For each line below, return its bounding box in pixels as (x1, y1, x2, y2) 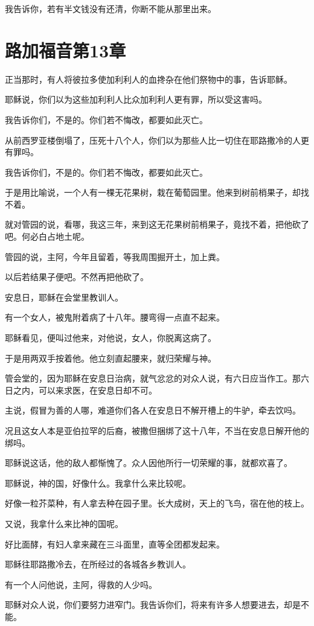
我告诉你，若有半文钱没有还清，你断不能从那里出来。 (5, 2, 216, 14)
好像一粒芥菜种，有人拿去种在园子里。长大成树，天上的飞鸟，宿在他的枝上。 (5, 497, 309, 509)
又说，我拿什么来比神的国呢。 (5, 517, 123, 529)
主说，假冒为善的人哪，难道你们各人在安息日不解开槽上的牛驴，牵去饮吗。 (5, 404, 301, 417)
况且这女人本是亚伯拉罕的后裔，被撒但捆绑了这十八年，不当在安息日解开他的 (5, 424, 309, 436)
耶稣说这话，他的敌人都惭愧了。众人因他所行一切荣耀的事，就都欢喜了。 (5, 456, 292, 469)
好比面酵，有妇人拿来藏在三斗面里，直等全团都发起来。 (5, 537, 225, 550)
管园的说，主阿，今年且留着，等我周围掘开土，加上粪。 (5, 250, 225, 263)
